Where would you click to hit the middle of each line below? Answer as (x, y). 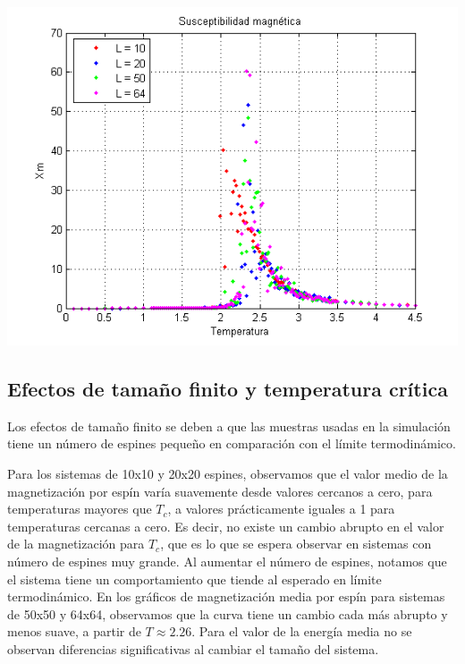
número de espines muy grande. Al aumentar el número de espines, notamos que (227, 561)
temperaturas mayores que (80, 509)
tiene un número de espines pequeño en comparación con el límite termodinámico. (232, 443)
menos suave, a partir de (74, 631)
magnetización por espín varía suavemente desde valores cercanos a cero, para (220, 491)
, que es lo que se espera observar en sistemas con (296, 544)
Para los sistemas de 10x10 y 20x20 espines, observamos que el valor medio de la (228, 473)
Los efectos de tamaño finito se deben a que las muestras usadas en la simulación (229, 426)
